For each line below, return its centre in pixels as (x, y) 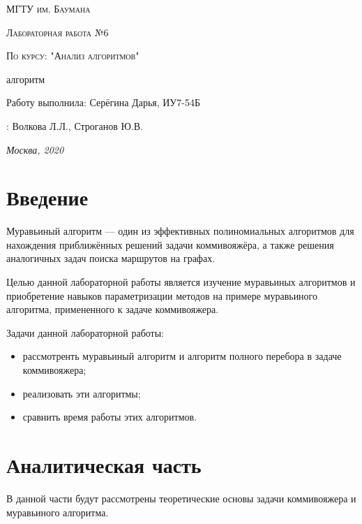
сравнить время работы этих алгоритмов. (110, 417)
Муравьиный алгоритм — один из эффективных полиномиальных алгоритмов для (180, 231)
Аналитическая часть (104, 465)
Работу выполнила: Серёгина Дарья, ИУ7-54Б (103, 102)
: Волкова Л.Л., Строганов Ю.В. (75, 125)
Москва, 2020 (35, 149)
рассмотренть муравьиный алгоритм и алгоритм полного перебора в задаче (182, 356)
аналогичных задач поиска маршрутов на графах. (111, 258)
